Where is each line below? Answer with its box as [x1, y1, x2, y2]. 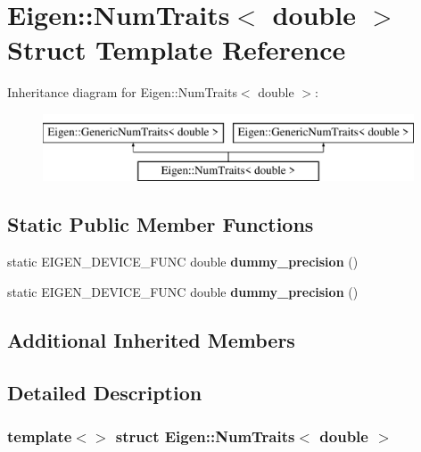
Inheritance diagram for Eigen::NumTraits [7, 83, 237, 102]
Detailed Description [7, 378, 202, 406]
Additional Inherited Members [7, 325, 295, 353]
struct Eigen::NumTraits [115, 424, 295, 447]
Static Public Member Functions [7, 210, 314, 238]
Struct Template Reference [7, 31, 346, 68]
